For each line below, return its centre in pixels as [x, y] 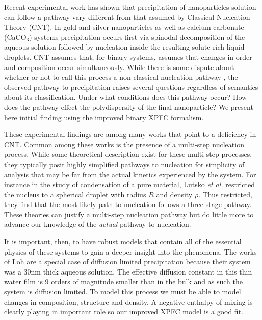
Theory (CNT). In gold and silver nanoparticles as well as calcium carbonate [124, 27]
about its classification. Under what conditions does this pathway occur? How [126, 97]
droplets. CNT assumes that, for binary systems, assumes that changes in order [128, 56]
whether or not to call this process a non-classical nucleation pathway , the [121, 77]
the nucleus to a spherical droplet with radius [75, 194]
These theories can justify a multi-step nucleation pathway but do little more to [129, 214]
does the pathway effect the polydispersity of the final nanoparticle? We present [129, 107]
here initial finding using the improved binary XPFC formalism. [104, 117]
